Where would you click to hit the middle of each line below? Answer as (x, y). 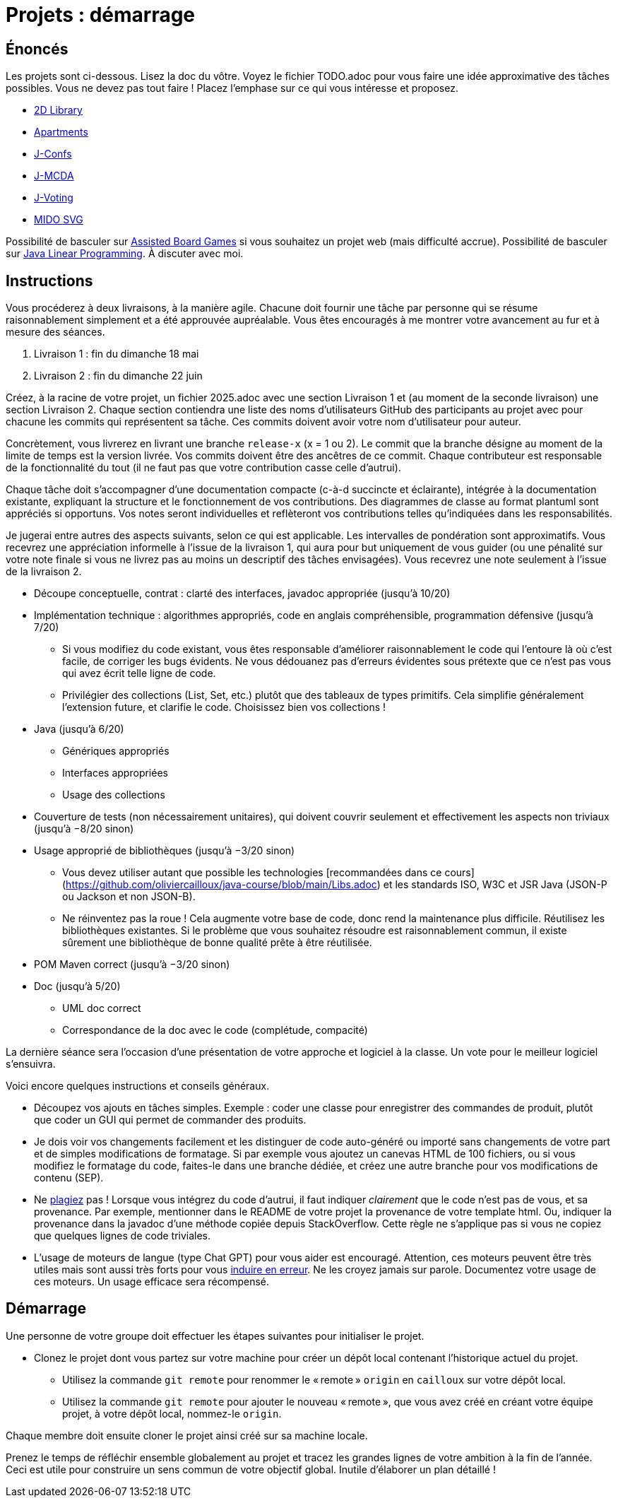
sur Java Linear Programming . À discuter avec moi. (125, 254)
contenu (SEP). (69, 1178)
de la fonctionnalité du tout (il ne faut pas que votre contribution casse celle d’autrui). (203, 468)
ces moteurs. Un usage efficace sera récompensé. (152, 1282)
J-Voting (54, 198)
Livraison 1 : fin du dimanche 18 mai (117, 354)
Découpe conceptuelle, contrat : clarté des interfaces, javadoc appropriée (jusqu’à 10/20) (242, 594)
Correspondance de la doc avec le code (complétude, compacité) (215, 1030)
